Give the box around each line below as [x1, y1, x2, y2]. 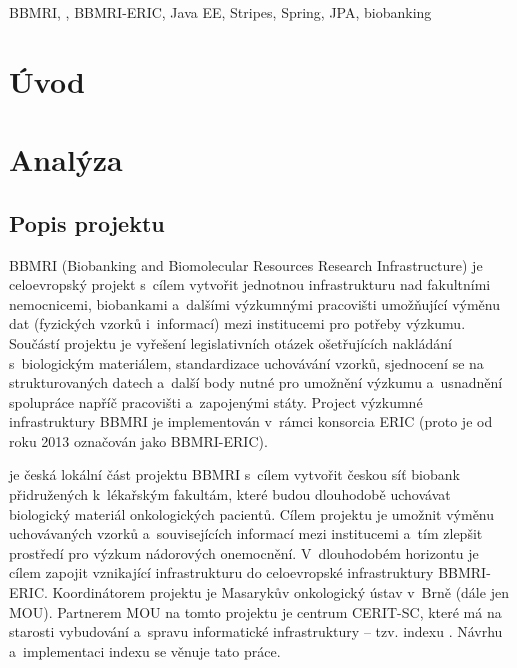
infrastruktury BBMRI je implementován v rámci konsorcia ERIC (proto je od [9, 411, 493, 432]
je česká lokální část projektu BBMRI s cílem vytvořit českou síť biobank [9, 464, 460, 485]
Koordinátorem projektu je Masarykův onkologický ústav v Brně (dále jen [52, 582, 509, 603]
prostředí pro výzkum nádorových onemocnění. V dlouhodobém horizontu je [9, 542, 479, 563]
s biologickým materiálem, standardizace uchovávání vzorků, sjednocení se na [9, 352, 484, 373]
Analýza [9, 139, 123, 180]
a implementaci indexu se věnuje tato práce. [9, 640, 281, 661]
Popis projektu [9, 207, 165, 238]
